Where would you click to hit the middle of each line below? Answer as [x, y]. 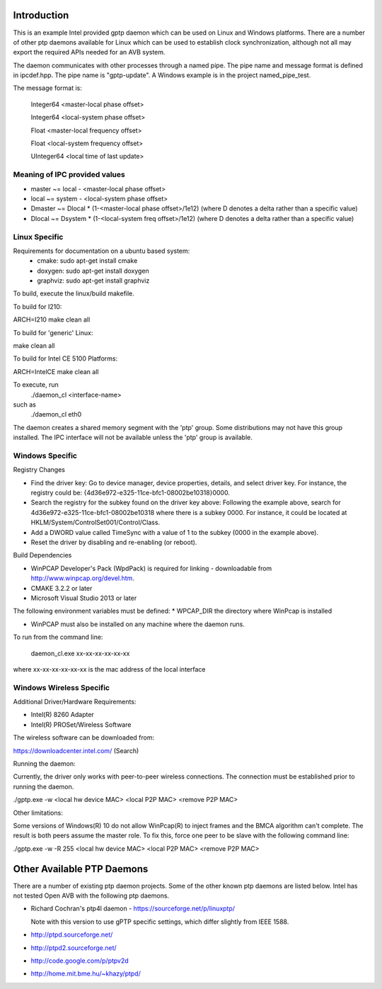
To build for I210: [37, 306]
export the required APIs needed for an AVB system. [89, 52]
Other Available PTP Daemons [81, 869]
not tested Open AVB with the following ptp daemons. [91, 895]
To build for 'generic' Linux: [53, 332]
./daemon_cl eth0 [56, 414]
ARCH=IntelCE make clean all [56, 371]
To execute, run [36, 385]
